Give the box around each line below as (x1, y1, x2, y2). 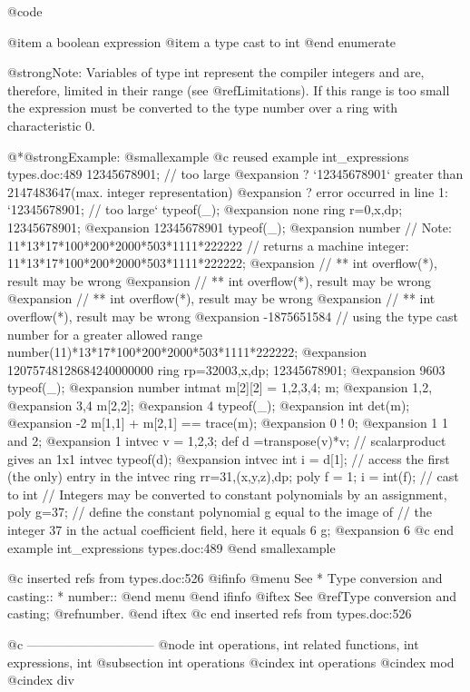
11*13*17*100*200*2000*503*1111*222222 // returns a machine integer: (7, 235, 409, 254)
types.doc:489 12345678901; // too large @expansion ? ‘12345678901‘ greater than (7, 164, 464, 183)
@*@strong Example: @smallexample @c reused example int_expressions (7, 146, 409, 165)
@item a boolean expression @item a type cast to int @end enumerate (7, 32, 397, 51)
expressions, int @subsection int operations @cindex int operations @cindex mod (7, 652, 455, 671)
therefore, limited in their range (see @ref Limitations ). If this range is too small (7, 80, 450, 99)
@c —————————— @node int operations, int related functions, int (7, 635, 419, 653)
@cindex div (7, 670, 74, 689)
